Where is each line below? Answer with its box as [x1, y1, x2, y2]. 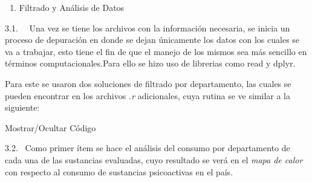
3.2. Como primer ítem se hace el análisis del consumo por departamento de [5, 141, 290, 154]
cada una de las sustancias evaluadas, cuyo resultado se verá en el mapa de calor [5, 153, 303, 166]
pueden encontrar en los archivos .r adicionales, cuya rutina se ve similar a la [5, 89, 291, 102]
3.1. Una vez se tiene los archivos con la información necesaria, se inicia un [5, 21, 290, 34]
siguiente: [5, 101, 40, 114]
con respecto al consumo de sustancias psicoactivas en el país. [5, 165, 233, 178]
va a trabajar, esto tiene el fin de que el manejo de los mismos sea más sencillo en [5, 45, 307, 57]
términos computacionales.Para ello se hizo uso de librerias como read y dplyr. [5, 57, 296, 70]
